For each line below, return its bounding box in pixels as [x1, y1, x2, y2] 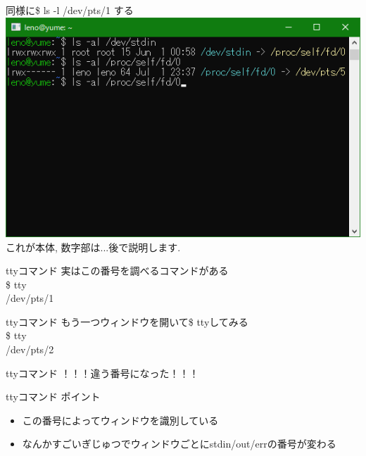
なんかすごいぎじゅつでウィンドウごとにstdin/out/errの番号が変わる [22, 436, 336, 451]
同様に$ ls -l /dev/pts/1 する [6, 3, 134, 17]
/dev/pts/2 [6, 342, 54, 357]
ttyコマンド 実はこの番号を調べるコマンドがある [6, 263, 229, 278]
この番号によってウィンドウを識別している [22, 412, 219, 427]
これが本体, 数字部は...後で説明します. [6, 239, 181, 254]
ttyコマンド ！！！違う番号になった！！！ [6, 365, 199, 380]
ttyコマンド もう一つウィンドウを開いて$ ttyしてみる [6, 314, 248, 329]
